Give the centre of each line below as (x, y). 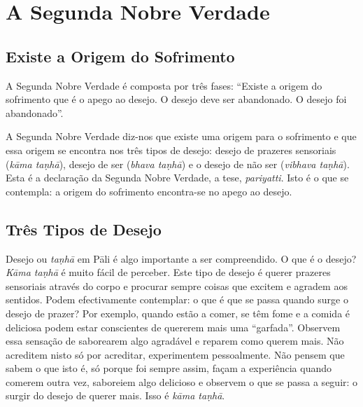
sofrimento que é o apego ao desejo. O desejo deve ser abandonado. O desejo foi (176, 99)
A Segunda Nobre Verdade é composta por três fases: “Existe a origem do (164, 85)
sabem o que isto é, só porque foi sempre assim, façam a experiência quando (169, 368)
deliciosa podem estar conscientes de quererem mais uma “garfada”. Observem (173, 327)
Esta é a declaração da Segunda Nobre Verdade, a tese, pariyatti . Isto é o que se (177, 178)
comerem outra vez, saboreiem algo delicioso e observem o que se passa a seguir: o (182, 381)
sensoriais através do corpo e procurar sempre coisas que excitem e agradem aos (177, 285)
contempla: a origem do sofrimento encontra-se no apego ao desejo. (149, 191)
